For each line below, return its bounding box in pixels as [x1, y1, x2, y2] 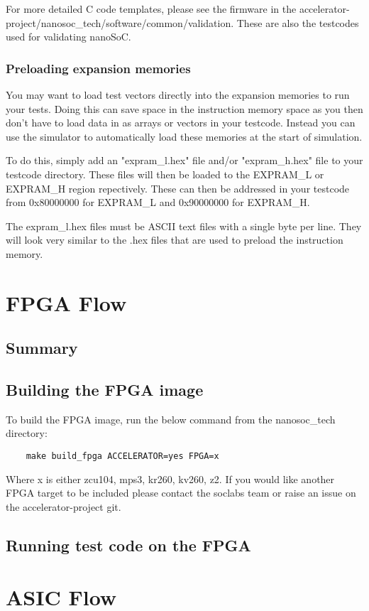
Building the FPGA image [6, 379, 204, 401]
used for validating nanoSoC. [6, 29, 131, 44]
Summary [6, 337, 78, 359]
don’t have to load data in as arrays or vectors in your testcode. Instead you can [6, 115, 356, 130]
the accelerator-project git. [6, 499, 121, 514]
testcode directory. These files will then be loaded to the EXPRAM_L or [6, 166, 324, 181]
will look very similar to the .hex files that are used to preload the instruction [6, 232, 343, 247]
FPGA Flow [6, 288, 127, 317]
